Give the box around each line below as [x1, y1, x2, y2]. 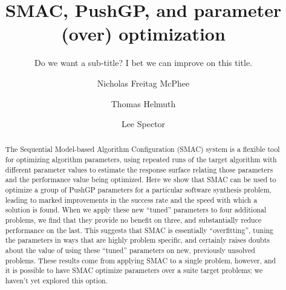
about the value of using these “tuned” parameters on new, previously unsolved [5, 245, 255, 255]
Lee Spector [121, 117, 166, 130]
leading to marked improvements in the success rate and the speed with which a [5, 194, 258, 205]
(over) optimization [61, 21, 226, 46]
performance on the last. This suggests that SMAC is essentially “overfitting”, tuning [5, 225, 274, 235]
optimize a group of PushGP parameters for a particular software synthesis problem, [5, 185, 271, 195]
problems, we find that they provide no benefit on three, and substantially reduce [5, 215, 262, 225]
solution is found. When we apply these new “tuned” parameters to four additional [5, 205, 267, 215]
